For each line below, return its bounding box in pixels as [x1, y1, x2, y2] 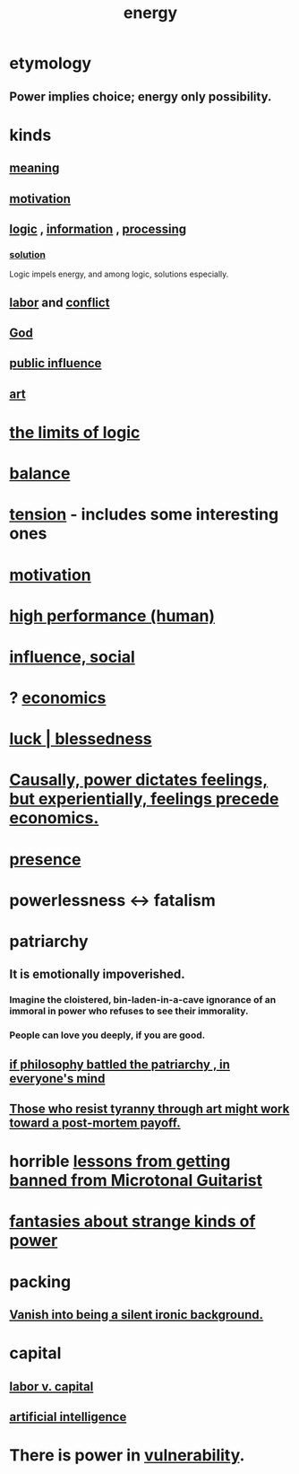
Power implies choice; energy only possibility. [9, 89, 272, 104]
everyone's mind [9, 1071, 106, 1086]
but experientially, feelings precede [9, 789, 279, 810]
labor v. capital [9, 1379, 94, 1394]
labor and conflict [9, 294, 110, 310]
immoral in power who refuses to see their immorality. [9, 1005, 249, 1017]
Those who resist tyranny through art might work [9, 1101, 290, 1117]
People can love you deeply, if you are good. [9, 1029, 206, 1041]
